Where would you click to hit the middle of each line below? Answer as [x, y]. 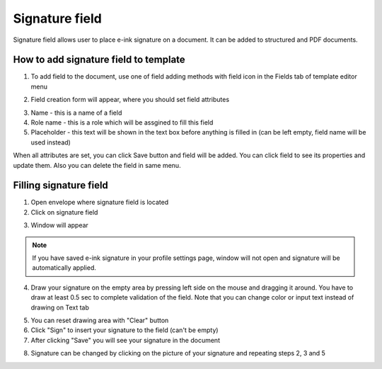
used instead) [51, 142]
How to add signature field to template [99, 60]
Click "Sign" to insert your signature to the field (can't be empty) [125, 330]
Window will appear [59, 225]
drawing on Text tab [60, 307]
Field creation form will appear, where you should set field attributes [130, 100]
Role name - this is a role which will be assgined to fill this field [122, 123]
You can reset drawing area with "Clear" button [100, 320]
